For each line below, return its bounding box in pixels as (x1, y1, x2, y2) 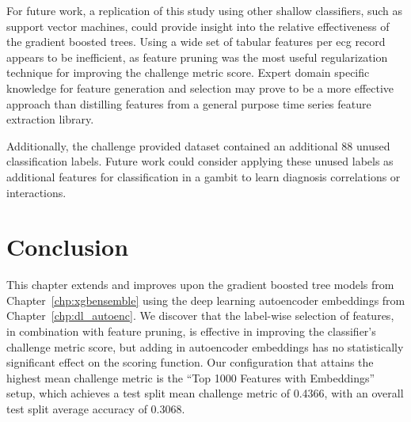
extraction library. (6, 111, 94, 127)
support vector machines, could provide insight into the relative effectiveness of (6, 17, 390, 34)
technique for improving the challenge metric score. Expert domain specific (6, 64, 370, 81)
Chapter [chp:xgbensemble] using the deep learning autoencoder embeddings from (6, 291, 405, 308)
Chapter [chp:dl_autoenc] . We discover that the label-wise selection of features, (6, 307, 394, 324)
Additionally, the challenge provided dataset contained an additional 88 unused (6, 137, 390, 154)
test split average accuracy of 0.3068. (6, 401, 185, 416)
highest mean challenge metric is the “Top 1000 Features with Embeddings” (6, 369, 375, 386)
